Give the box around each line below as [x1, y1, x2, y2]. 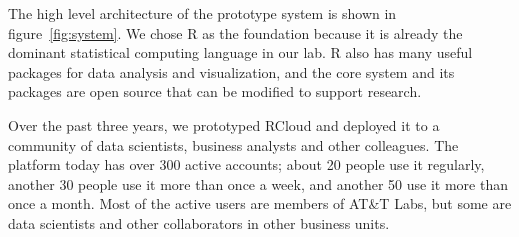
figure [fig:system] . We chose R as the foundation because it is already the [8, 22, 463, 43]
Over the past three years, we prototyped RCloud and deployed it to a [8, 114, 440, 135]
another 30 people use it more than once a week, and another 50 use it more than [8, 173, 508, 194]
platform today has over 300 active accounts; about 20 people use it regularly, [8, 154, 485, 175]
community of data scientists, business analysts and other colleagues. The [8, 134, 459, 155]
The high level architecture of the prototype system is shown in [8, 3, 397, 23]
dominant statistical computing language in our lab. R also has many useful [8, 42, 473, 63]
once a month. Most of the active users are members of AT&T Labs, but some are [8, 193, 512, 214]
